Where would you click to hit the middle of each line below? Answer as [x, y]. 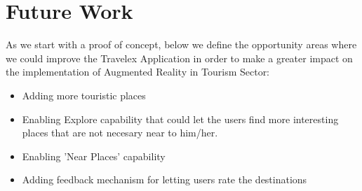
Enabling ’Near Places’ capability [94, 156]
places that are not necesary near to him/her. [120, 133]
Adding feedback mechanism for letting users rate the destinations [165, 179]
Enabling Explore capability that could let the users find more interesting [180, 119]
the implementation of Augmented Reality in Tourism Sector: [138, 72]
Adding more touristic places [84, 95]
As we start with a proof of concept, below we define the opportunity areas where [181, 44]
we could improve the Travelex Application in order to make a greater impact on [179, 58]
